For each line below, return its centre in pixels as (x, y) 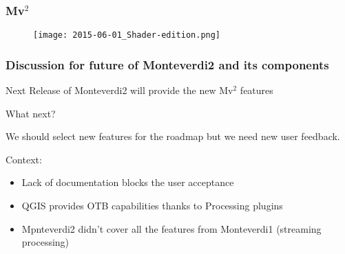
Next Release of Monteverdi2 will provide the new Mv (119, 90)
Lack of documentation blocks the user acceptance (128, 182)
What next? (31, 113)
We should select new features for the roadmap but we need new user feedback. (173, 136)
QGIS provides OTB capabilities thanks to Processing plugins (152, 206)
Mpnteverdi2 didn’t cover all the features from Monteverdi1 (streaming (171, 228)
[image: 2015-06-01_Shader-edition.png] (127, 35)
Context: (24, 159)
